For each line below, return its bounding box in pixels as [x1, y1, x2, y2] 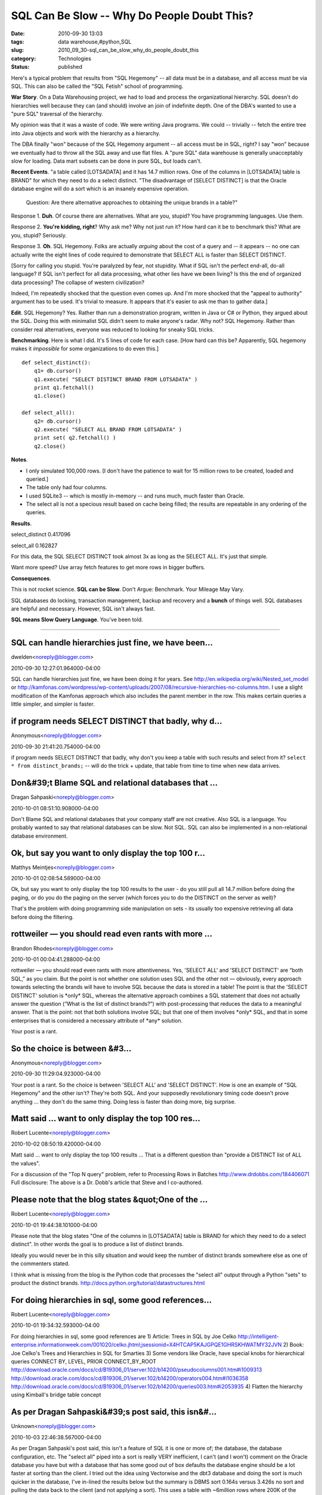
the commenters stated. [11, 1260, 70, 1267]
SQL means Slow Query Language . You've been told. [11, 616, 143, 623]
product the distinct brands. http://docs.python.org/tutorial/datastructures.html [11, 1280, 205, 1287]
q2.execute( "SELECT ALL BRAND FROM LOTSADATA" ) [33, 426, 182, 433]
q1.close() [33, 392, 66, 399]
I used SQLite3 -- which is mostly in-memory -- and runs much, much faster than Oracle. [26, 492, 244, 499]
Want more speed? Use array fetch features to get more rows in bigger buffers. [11, 564, 206, 571]
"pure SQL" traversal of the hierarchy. [11, 111, 104, 118]
